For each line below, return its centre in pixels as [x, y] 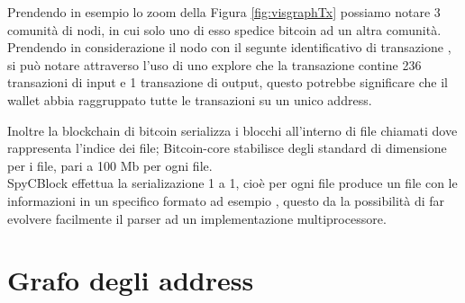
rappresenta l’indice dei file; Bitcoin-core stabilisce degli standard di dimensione [227, 148]
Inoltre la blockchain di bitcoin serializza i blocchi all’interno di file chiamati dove [232, 130]
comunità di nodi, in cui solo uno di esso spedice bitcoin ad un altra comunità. [224, 29]
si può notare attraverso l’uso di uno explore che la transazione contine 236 [214, 64]
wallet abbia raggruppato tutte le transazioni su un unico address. [190, 99]
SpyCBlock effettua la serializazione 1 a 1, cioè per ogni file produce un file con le [232, 183]
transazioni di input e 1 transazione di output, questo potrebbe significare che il [228, 82]
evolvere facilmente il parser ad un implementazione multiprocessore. [197, 218]
